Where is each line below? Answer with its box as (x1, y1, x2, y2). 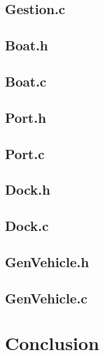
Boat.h (5, 36, 48, 55)
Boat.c (5, 71, 46, 90)
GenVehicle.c (5, 288, 87, 307)
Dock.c (5, 216, 49, 235)
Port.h (5, 107, 46, 127)
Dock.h (5, 180, 51, 199)
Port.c (5, 144, 45, 163)
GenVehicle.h (5, 252, 89, 271)
